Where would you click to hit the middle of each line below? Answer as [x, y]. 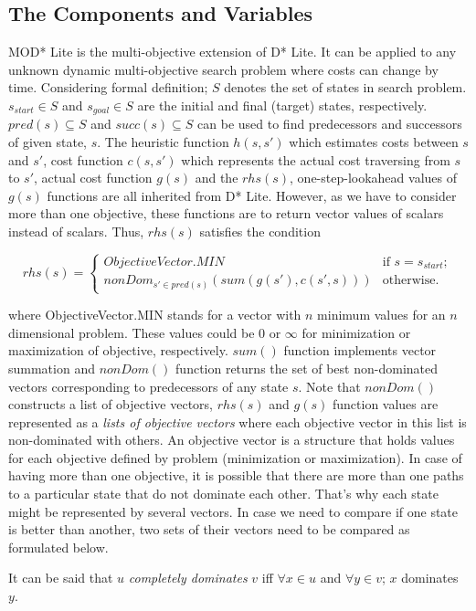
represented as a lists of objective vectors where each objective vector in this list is [238, 421]
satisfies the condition [260, 231]
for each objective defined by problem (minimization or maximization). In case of [235, 457]
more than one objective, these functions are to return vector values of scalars [226, 213]
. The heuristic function [163, 142]
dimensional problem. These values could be [132, 332]
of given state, [48, 142]
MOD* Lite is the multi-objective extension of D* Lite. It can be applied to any [233, 52]
